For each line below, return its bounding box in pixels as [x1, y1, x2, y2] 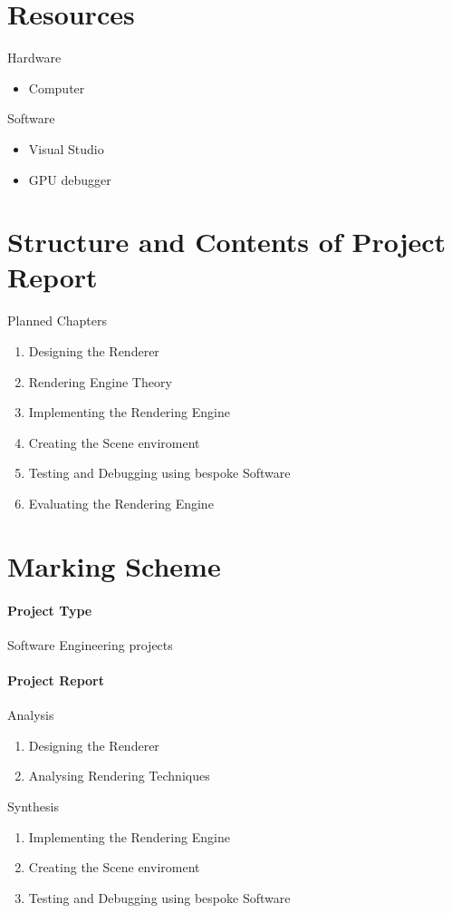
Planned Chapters [7, 311, 107, 330]
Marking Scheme [7, 547, 221, 584]
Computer [28, 78, 85, 97]
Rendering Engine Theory [28, 372, 172, 391]
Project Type [7, 600, 92, 619]
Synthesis [7, 796, 59, 815]
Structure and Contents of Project [7, 223, 447, 260]
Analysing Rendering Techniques [28, 766, 210, 785]
